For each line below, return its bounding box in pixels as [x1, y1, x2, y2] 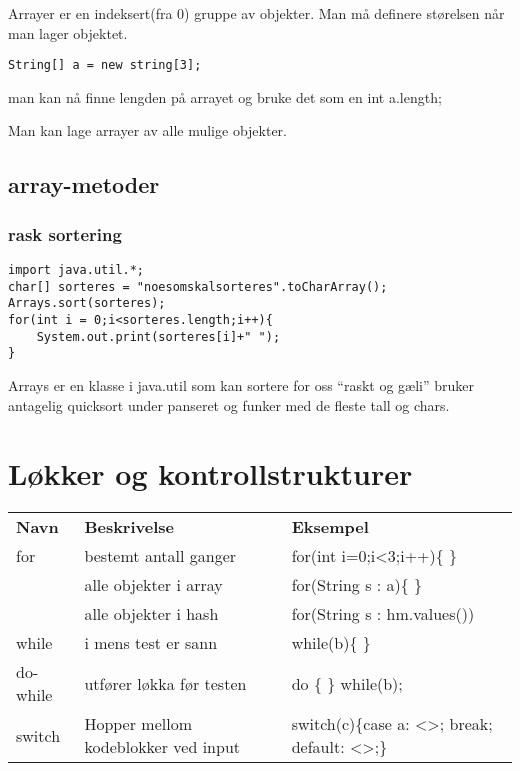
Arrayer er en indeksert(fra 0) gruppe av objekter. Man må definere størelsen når [8, 3, 505, 23]
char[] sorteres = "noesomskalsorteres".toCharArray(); [8, 279, 388, 294]
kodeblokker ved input [84, 735, 241, 759]
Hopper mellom [84, 712, 192, 736]
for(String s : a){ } [291, 573, 423, 597]
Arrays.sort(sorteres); [8, 296, 166, 311]
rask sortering [8, 221, 122, 246]
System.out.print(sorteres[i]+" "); [36, 329, 281, 344]
